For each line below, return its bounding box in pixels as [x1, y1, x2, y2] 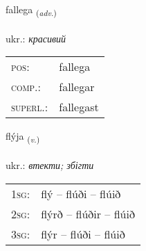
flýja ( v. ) [6, 129, 40, 145]
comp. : [11, 79, 41, 95]
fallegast [59, 99, 99, 115]
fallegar [59, 79, 95, 95]
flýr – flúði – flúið [41, 225, 125, 242]
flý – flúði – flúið [41, 185, 121, 202]
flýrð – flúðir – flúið [41, 205, 135, 222]
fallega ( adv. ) [6, 2, 57, 18]
